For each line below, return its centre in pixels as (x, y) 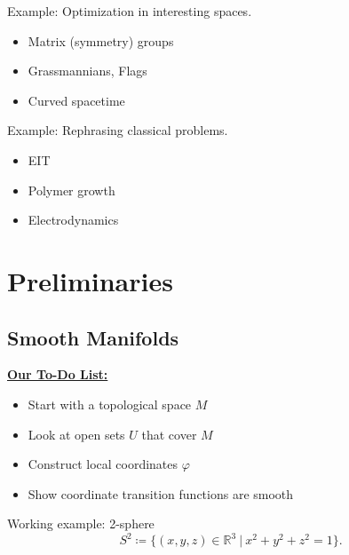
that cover (169, 434)
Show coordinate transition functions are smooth (161, 493)
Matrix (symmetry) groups (101, 40)
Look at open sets (76, 434)
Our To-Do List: (58, 374)
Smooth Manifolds (93, 337)
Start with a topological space (110, 404)
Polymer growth (71, 190)
